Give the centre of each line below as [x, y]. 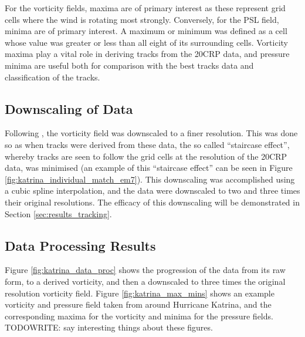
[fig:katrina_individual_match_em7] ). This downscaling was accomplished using [150, 179]
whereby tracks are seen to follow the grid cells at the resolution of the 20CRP [146, 156]
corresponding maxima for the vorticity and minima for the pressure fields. [139, 316]
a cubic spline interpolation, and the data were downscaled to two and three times [152, 191]
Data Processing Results [80, 245]
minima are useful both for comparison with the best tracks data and [129, 65]
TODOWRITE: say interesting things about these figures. [109, 327]
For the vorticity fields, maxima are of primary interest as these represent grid [145, 8]
